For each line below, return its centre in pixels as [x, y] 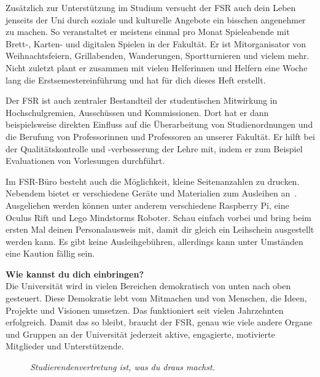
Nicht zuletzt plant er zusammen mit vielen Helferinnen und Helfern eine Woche [157, 67]
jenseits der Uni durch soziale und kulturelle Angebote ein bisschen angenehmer [156, 19]
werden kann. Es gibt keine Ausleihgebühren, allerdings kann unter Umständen [154, 241]
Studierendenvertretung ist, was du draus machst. [123, 367]
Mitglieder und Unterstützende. [65, 346]
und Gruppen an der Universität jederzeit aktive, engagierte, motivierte [140, 334]
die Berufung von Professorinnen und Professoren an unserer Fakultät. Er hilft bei [160, 136]
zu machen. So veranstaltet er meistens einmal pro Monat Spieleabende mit [148, 32]
